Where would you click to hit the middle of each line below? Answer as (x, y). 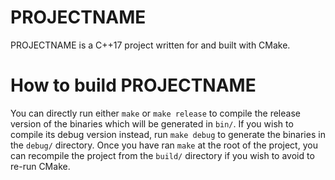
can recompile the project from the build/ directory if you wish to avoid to (162, 155)
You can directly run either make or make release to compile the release (155, 113)
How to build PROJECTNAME (133, 85)
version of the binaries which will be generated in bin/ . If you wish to (152, 123)
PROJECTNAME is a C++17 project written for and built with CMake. (150, 45)
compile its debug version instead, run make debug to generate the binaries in (168, 134)
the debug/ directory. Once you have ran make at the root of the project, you (164, 145)
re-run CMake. (40, 166)
